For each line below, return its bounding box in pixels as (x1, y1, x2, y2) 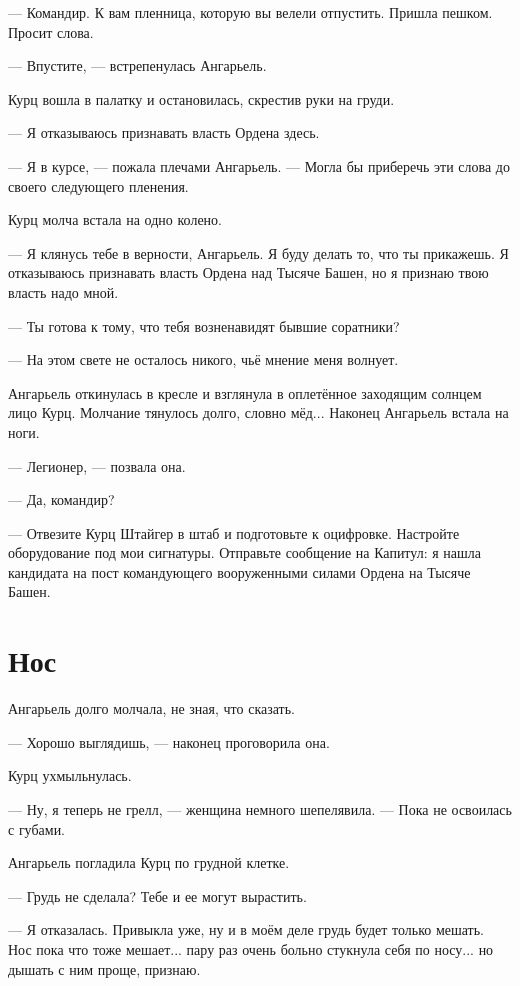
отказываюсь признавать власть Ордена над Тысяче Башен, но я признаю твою (8, 262, 489, 283)
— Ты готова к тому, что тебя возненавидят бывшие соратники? (8, 315, 400, 336)
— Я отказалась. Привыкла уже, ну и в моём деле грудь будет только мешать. (8, 919, 484, 940)
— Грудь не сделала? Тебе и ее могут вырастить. (8, 885, 307, 906)
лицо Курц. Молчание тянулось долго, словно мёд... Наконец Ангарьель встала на (8, 402, 509, 423)
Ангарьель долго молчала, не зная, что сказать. (8, 698, 295, 719)
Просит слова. (8, 21, 94, 42)
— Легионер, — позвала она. (8, 455, 186, 476)
